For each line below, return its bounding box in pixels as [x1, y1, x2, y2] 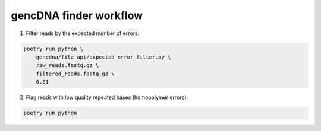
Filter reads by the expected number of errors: [26, 30, 140, 37]
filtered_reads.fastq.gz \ [36, 70, 115, 77]
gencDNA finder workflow [11, 9, 143, 22]
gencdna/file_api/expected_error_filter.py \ [36, 53, 171, 60]
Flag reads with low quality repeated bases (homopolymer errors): [26, 94, 188, 101]
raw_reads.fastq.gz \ [36, 62, 99, 69]
